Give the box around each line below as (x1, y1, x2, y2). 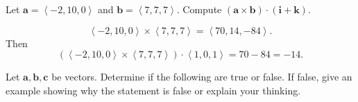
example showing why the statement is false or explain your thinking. (6, 83, 301, 97)
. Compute (176, 2, 222, 16)
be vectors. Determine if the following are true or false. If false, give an (51, 69, 352, 84)
